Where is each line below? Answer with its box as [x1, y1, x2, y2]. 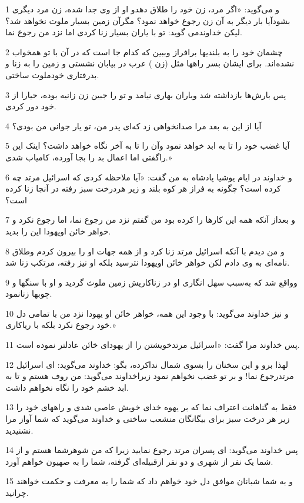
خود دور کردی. [5, 100, 56, 112]
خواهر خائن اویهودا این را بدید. [5, 224, 111, 237]
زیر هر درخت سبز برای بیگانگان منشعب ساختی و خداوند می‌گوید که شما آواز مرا [5, 413, 290, 425]
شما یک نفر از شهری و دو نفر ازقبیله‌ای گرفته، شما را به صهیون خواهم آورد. [5, 455, 273, 467]
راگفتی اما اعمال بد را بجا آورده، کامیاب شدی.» [5, 150, 172, 163]
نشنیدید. [5, 424, 34, 436]
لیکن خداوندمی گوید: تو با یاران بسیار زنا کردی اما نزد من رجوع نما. [5, 26, 242, 38]
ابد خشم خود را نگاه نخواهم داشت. [5, 381, 129, 393]
